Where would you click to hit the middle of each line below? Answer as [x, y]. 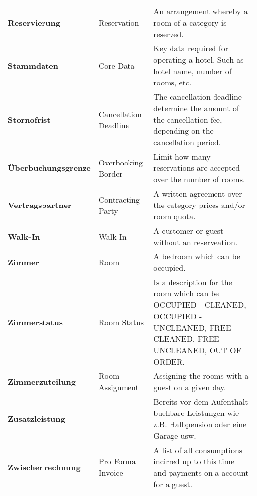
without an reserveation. [195, 242]
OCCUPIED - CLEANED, [200, 305]
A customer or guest [189, 230]
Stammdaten [33, 65]
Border [110, 173]
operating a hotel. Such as [198, 60]
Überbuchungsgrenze [49, 168]
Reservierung [34, 22]
